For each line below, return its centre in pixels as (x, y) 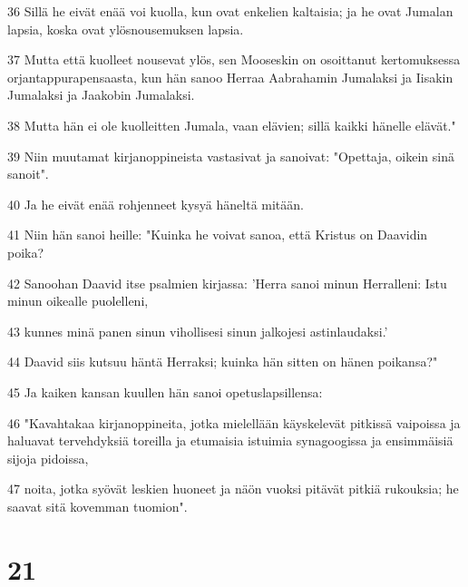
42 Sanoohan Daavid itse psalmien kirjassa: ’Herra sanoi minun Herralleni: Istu (227, 283)
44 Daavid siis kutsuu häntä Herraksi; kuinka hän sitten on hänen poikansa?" (223, 362)
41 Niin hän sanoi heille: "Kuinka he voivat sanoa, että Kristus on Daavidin (218, 235)
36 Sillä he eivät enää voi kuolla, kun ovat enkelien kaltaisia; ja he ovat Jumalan (230, 11)
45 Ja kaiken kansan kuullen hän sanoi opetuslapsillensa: (165, 391)
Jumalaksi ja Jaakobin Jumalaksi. (101, 95)
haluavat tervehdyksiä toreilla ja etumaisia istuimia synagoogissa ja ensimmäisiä (230, 440)
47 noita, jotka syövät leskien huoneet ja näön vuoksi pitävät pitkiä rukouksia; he (233, 489)
